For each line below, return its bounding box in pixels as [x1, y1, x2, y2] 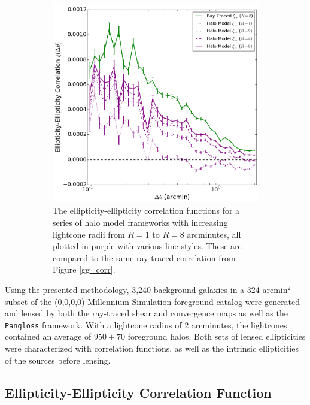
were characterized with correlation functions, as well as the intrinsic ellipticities [5, 341, 299, 354]
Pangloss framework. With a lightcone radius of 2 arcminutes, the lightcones [5, 318, 287, 331]
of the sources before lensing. [5, 353, 111, 366]
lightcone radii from [53, 228, 125, 240]
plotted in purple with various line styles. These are [53, 240, 242, 252]
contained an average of [5, 330, 92, 343]
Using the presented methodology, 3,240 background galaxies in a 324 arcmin [5, 283, 288, 295]
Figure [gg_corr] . [53, 263, 116, 276]
